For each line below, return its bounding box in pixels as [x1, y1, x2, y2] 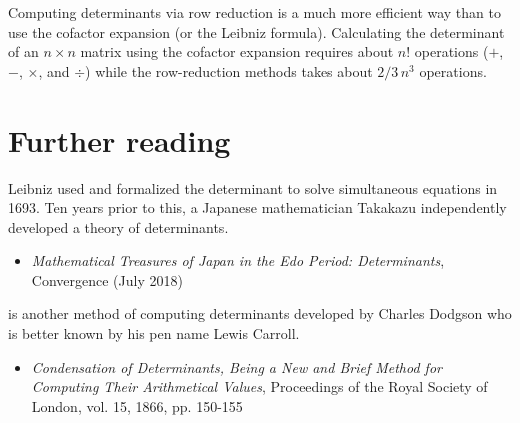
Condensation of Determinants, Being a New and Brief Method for [31, 356, 442, 377]
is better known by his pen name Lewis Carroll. [8, 323, 300, 344]
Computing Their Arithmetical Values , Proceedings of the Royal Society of [31, 376, 488, 397]
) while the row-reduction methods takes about [85, 60, 373, 81]
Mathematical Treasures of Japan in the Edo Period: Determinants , [31, 250, 445, 271]
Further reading [8, 119, 231, 160]
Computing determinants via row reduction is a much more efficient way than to [8, 2, 501, 22]
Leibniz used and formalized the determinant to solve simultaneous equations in [8, 177, 498, 198]
